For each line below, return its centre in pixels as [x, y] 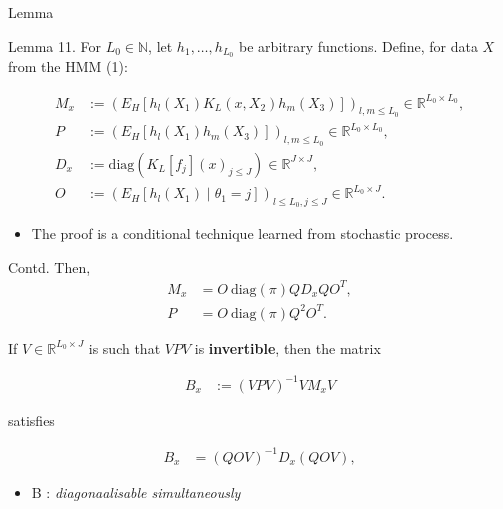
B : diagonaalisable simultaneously [136, 491]
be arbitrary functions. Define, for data [358, 45]
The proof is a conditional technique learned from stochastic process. [242, 233]
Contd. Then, [49, 266]
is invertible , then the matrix [287, 347]
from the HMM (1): [68, 66]
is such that [124, 347]
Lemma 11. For [54, 45]
